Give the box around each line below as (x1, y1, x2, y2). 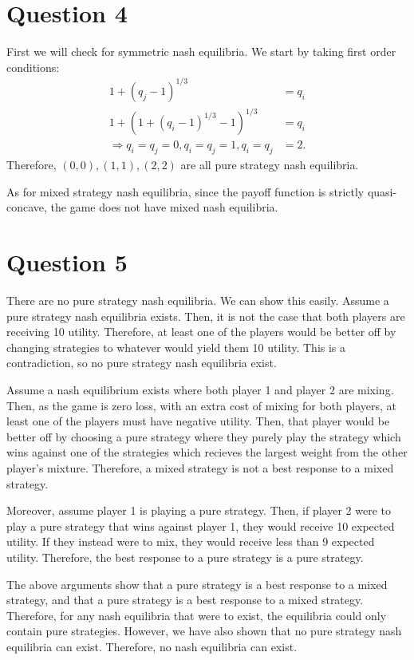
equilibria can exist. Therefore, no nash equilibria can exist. (6, 638, 298, 654)
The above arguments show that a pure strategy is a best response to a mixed (6, 575, 388, 592)
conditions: (6, 58, 60, 75)
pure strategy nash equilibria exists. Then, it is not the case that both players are (6, 307, 405, 324)
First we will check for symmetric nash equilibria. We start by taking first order (6, 43, 396, 60)
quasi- (367, 183, 397, 200)
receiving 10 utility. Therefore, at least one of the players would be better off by (6, 323, 396, 340)
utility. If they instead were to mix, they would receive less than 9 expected (6, 533, 375, 550)
